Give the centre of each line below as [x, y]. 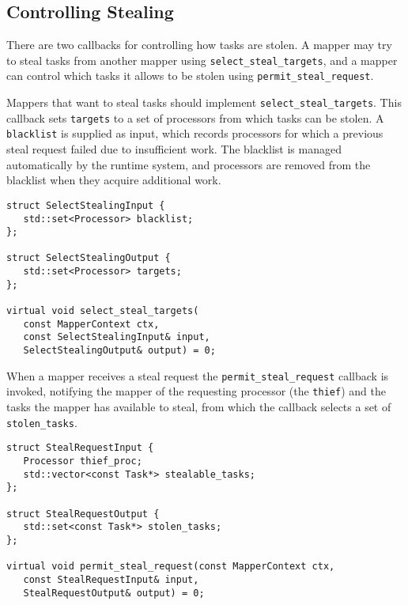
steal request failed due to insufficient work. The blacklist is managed [174, 149]
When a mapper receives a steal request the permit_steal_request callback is [198, 375]
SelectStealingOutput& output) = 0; [119, 351]
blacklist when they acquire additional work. [114, 180]
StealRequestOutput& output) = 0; [114, 593]
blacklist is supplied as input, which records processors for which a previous [195, 133]
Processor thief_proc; [83, 461]
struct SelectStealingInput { [86, 205]
